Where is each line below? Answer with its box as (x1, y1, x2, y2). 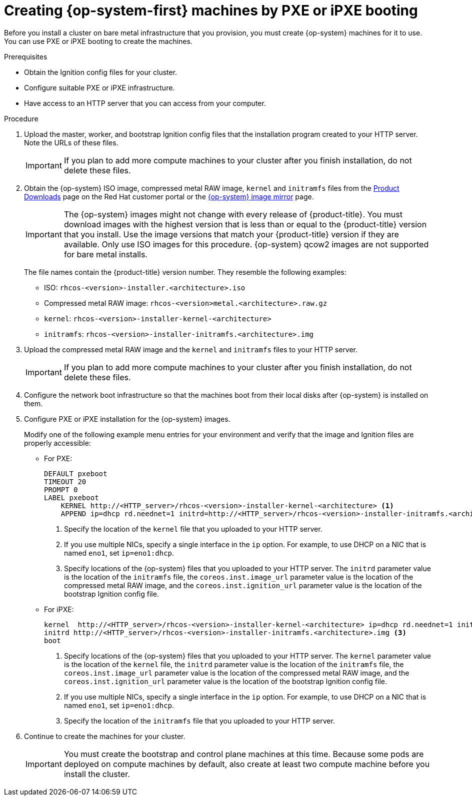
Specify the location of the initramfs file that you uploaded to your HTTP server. (64, 716, 335, 725)
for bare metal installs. (63, 249, 147, 259)
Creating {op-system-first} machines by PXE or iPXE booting (4, 2, 418, 19)
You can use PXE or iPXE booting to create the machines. (4, 36, 192, 45)
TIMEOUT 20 (44, 477, 86, 486)
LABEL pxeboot (44, 493, 99, 502)
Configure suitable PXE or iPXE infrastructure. (24, 83, 175, 92)
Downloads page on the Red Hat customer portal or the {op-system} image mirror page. (24, 192, 314, 201)
